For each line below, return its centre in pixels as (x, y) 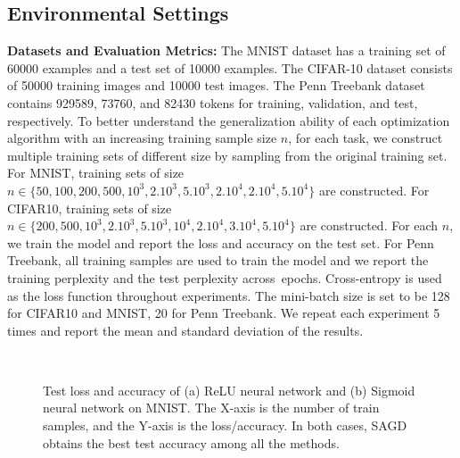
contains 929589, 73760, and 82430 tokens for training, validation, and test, (213, 102)
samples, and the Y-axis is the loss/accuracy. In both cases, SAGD (225, 425)
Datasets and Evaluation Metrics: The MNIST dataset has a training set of (226, 50)
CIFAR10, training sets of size (90, 208)
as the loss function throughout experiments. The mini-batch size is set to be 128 (229, 295)
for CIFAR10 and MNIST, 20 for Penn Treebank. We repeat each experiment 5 (224, 313)
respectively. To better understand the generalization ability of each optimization (229, 120)
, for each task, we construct (366, 138)
